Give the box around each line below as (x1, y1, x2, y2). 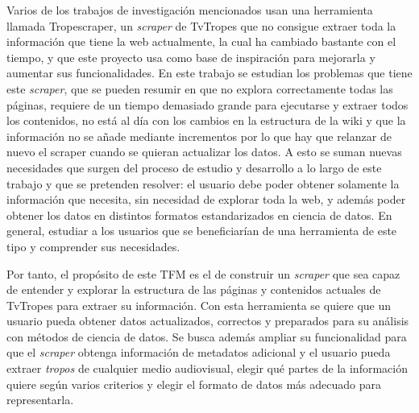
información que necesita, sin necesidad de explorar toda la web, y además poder (6, 191, 406, 208)
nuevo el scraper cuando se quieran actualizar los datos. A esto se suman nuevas (6, 143, 402, 160)
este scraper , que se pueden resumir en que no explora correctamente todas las (6, 80, 393, 97)
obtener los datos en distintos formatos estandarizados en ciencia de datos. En (6, 206, 392, 223)
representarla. (6, 391, 74, 408)
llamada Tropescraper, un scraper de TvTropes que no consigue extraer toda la (6, 17, 396, 34)
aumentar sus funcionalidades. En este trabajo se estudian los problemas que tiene (6, 64, 413, 81)
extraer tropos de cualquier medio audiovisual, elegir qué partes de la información (6, 360, 408, 377)
